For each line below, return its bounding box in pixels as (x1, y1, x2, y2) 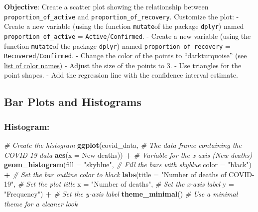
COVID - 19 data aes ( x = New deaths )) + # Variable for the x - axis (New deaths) (4, 149, 253, 160)
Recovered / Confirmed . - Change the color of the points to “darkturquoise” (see (4, 50, 247, 61)
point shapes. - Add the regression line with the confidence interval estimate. (4, 70, 238, 80)
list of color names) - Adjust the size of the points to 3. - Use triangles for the (4, 60, 242, 70)
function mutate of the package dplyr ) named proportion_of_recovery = (4, 40, 231, 51)
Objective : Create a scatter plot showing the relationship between (4, 1, 209, 11)
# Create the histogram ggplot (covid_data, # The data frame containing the (4, 140, 242, 150)
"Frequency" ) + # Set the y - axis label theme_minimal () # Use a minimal (4, 189, 238, 199)
